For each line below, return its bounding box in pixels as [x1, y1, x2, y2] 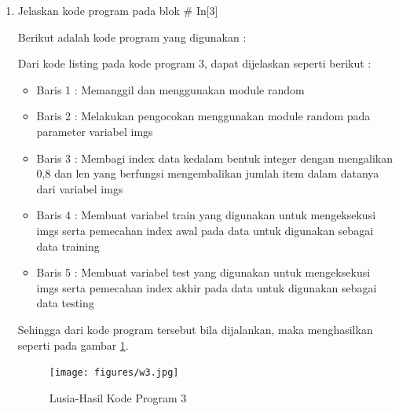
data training [36, 237, 100, 254]
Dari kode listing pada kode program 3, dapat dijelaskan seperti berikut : [17, 55, 372, 72]
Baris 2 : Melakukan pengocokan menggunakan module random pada [36, 108, 371, 124]
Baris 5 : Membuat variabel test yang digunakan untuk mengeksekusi [36, 264, 371, 281]
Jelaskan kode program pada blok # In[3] [17, 2, 218, 18]
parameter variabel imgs [36, 123, 153, 139]
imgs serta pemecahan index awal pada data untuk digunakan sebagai [36, 222, 374, 238]
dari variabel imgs [36, 180, 123, 196]
